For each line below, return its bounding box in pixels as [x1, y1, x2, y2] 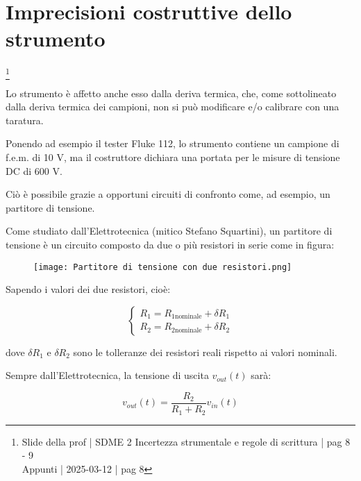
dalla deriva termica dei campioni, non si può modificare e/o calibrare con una [6, 99, 339, 114]
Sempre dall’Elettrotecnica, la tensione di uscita [6, 368, 209, 382]
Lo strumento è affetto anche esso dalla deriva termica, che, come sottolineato [6, 85, 337, 100]
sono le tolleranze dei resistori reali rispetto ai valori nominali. [73, 344, 337, 359]
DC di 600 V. [6, 163, 62, 178]
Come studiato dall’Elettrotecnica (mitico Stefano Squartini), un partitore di [6, 223, 333, 238]
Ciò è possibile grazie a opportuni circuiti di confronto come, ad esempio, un [6, 187, 330, 201]
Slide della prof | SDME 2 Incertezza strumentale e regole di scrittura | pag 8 [22, 434, 351, 448]
